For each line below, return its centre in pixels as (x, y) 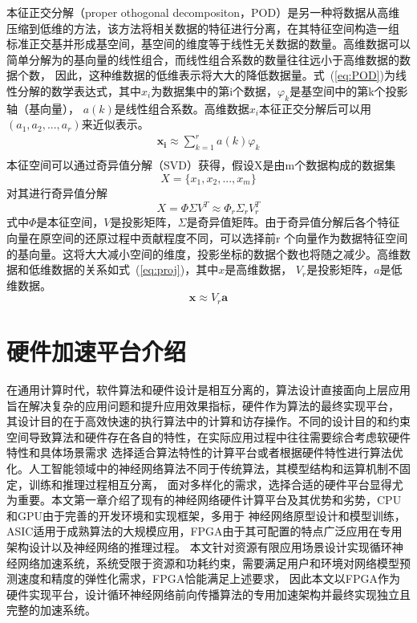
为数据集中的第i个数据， (215, 90)
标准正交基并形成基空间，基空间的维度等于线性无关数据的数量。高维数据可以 (208, 44)
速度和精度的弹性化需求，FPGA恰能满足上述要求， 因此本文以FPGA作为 (208, 578)
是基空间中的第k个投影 (349, 90)
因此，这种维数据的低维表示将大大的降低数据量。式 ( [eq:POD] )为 (225, 75)
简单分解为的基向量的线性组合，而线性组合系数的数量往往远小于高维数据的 (203, 59)
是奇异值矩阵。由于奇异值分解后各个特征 (293, 222)
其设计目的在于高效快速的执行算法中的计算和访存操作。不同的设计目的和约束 (208, 421)
